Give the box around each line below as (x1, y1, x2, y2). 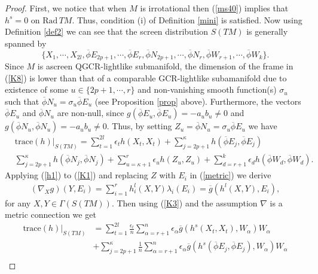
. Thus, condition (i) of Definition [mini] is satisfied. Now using (72, 13, 302, 26)
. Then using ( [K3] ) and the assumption (111, 196, 258, 209)
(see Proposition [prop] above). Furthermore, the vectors (94, 95, 301, 107)
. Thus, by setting (106, 120, 172, 132)
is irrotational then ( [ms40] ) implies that (140, 2, 289, 14)
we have (248, 120, 277, 132)
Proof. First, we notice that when (5, 2, 127, 14)
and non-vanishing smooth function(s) (137, 83, 277, 96)
